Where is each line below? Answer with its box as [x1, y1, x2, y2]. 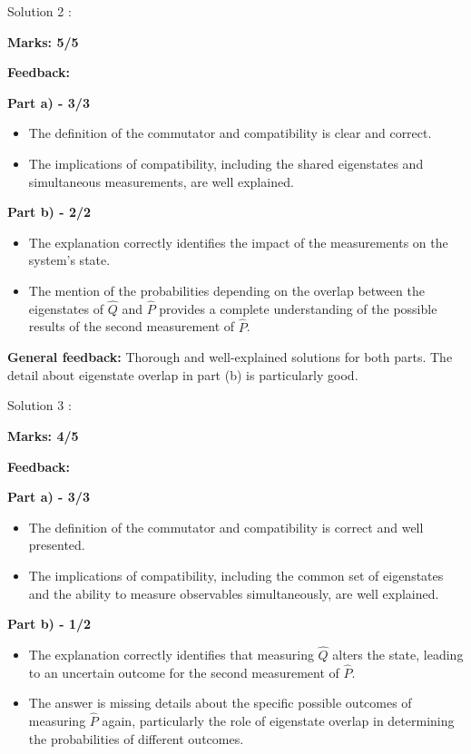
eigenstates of [28, 299, 103, 318]
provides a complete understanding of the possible [159, 299, 437, 318]
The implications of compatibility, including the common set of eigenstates [28, 565, 444, 584]
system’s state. [28, 250, 111, 269]
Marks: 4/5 [7, 426, 79, 445]
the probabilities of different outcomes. [28, 729, 244, 748]
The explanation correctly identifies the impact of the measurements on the [28, 232, 448, 251]
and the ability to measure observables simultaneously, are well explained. [28, 583, 439, 602]
